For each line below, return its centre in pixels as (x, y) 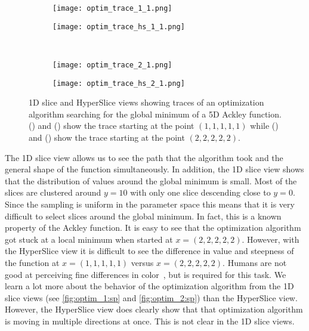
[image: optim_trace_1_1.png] (112, 8)
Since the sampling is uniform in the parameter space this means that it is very (150, 204)
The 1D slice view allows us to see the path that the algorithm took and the (144, 157)
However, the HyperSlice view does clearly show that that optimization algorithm (154, 309)
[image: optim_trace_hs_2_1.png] (119, 83)
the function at (32, 262)
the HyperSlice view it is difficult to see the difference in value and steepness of (149, 251)
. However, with (271, 239)
